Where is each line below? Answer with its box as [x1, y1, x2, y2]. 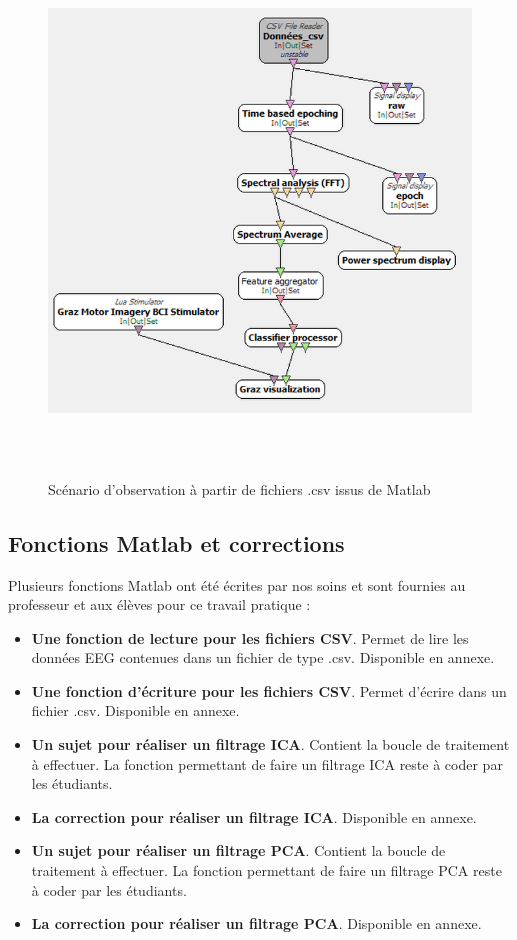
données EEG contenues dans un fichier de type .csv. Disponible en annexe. [31, 647, 495, 668]
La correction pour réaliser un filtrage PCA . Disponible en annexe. [31, 913, 482, 934]
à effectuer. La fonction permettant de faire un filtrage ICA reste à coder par [31, 753, 503, 774]
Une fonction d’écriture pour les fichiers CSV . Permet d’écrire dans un [31, 680, 507, 701]
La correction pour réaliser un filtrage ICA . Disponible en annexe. [31, 806, 477, 827]
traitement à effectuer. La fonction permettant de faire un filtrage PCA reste [31, 860, 502, 881]
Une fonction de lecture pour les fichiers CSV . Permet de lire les [31, 627, 469, 648]
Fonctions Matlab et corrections [8, 527, 345, 558]
